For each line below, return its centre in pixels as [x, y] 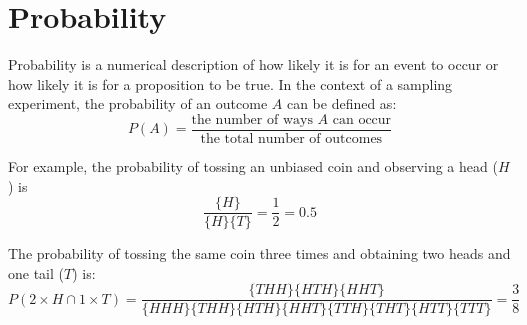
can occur [362, 119]
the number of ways [252, 119]
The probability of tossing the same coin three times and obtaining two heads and [259, 253]
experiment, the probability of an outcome [138, 103]
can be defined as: [341, 103]
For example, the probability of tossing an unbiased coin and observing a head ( [253, 165]
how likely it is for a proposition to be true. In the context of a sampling [230, 83]
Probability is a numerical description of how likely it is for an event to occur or [253, 64]
